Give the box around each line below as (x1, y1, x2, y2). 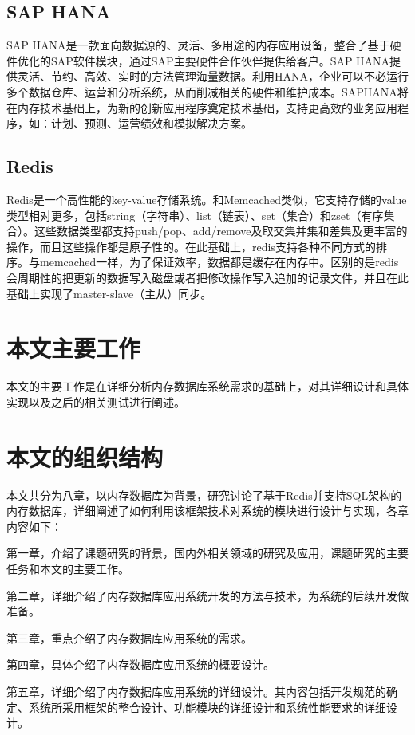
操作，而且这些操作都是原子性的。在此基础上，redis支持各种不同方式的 (6, 238, 376, 254)
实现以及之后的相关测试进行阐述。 (6, 393, 185, 410)
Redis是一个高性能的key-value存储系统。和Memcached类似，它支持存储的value (6, 191, 407, 207)
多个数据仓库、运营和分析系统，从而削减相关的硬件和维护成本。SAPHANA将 (6, 83, 409, 100)
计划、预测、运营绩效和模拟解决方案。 (50, 115, 252, 132)
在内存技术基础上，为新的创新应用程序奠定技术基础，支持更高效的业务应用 (6, 99, 397, 116)
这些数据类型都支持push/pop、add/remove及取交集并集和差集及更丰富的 (34, 222, 408, 239)
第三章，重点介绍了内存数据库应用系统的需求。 (6, 629, 252, 646)
